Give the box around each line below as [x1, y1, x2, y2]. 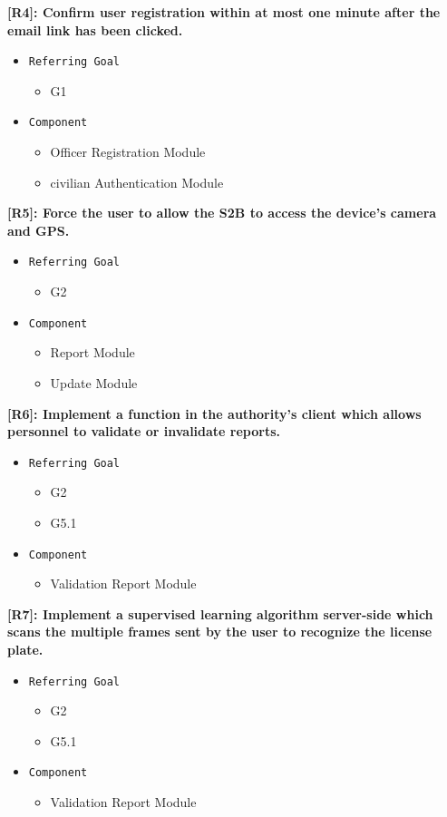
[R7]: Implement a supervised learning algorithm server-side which [7, 604, 433, 623]
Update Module [50, 373, 138, 392]
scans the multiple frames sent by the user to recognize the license [7, 622, 432, 641]
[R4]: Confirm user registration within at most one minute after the [7, 3, 441, 21]
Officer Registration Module [50, 142, 206, 161]
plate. [7, 640, 44, 659]
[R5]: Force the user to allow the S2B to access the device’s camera [7, 203, 437, 222]
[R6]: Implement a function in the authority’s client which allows [7, 404, 422, 423]
